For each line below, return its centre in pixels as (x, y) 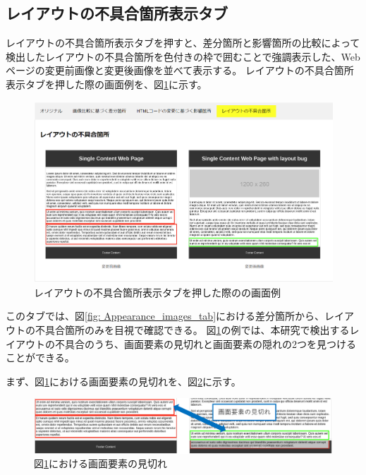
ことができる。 (40, 357)
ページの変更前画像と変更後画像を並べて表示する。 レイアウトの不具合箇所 (180, 70)
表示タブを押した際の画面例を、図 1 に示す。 (106, 84)
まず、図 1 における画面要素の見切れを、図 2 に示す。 (123, 381)
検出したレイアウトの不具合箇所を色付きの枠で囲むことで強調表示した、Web (183, 56)
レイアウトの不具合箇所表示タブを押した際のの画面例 (157, 292)
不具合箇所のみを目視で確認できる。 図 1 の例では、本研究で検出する (192, 329)
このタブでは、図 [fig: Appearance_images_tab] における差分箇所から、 (165, 316)
